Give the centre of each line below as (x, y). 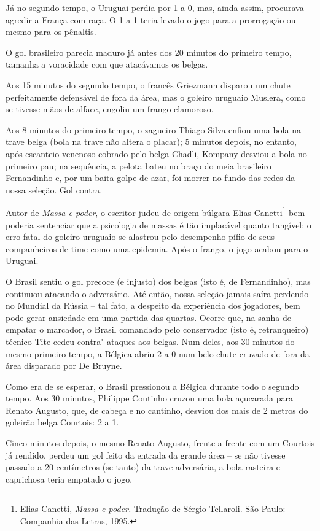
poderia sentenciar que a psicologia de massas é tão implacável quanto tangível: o (158, 224)
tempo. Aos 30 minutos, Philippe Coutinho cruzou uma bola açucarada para (149, 398)
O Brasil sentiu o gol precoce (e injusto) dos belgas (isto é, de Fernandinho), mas (158, 281)
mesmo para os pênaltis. (51, 32)
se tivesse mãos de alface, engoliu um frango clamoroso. (110, 109)
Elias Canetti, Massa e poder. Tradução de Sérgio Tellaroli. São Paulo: (153, 509)
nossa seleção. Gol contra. (54, 189)
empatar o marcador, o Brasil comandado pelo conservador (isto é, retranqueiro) (157, 329)
